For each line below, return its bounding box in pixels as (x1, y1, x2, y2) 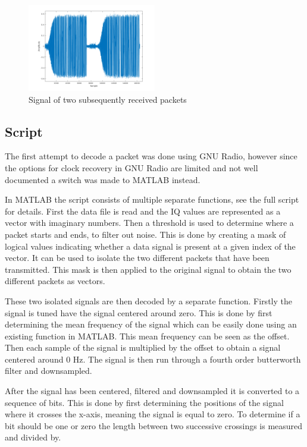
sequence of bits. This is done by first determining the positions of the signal (5, 396, 284, 408)
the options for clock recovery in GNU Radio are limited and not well (5, 161, 258, 174)
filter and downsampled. (5, 364, 92, 377)
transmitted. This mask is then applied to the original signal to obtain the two (5, 263, 292, 275)
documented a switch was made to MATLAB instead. (5, 173, 201, 185)
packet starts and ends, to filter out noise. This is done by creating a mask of (5, 228, 286, 240)
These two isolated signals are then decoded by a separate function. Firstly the (5, 294, 292, 307)
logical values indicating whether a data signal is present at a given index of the (5, 240, 296, 252)
